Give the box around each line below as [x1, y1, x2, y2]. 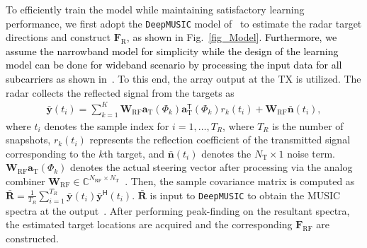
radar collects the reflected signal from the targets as [6, 85, 235, 100]
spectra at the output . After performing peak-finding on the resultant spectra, [6, 203, 350, 218]
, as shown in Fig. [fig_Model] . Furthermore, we [126, 30, 337, 45]
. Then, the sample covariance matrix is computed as [125, 173, 355, 188]
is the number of [272, 118, 344, 133]
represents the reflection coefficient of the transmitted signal [89, 132, 351, 147]
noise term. [287, 146, 335, 160]
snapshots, [6, 132, 51, 147]
